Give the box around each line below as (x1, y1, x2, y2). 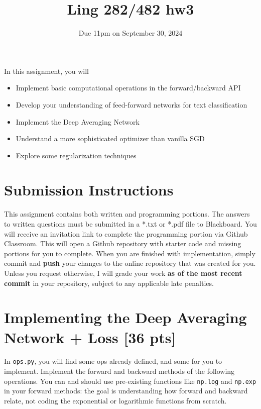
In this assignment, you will (4, 65, 89, 76)
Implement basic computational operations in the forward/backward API (16, 82, 241, 93)
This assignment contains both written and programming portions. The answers (4, 209, 250, 219)
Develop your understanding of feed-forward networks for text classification (16, 99, 247, 110)
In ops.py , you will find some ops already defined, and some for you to (4, 356, 222, 366)
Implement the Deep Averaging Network (16, 116, 140, 127)
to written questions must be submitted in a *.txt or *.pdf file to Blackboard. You (4, 219, 257, 229)
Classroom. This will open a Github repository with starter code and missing (4, 238, 241, 249)
